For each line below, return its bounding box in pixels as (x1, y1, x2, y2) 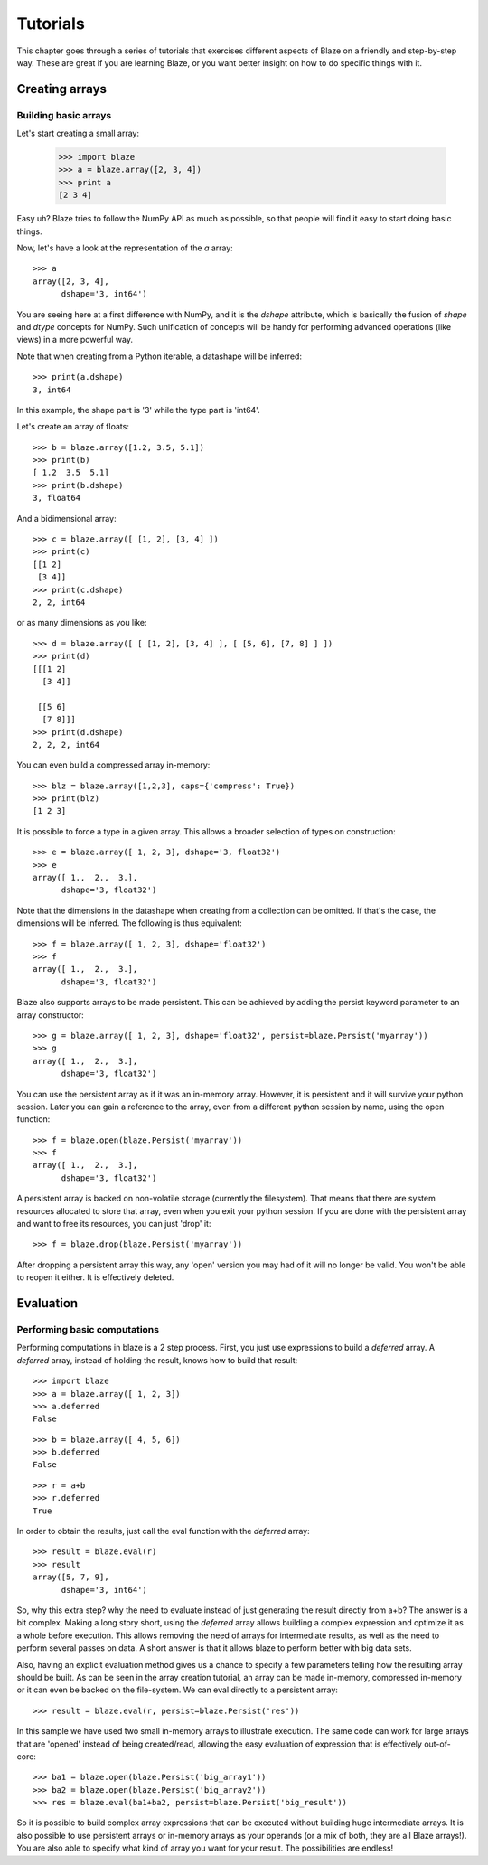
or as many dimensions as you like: (16, 617, 147, 628)
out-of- (423, 1738, 451, 1749)
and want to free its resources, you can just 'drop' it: (16, 1219, 211, 1229)
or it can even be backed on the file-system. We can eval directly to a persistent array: (16, 1684, 339, 1695)
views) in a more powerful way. (16, 334, 134, 345)
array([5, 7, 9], (33, 1572, 109, 1582)
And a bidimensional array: (16, 513, 117, 523)
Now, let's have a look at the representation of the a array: (16, 242, 234, 253)
